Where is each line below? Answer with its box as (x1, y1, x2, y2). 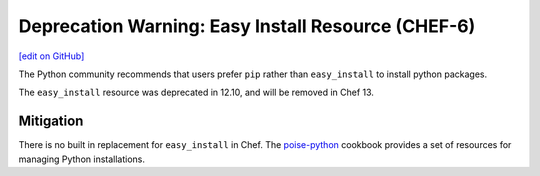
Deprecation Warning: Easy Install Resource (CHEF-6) (18, 15, 476, 37)
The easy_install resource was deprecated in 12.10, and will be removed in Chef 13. (18, 86, 375, 99)
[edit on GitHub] (18, 50, 85, 62)
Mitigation (18, 113, 84, 130)
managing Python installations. (18, 153, 145, 165)
